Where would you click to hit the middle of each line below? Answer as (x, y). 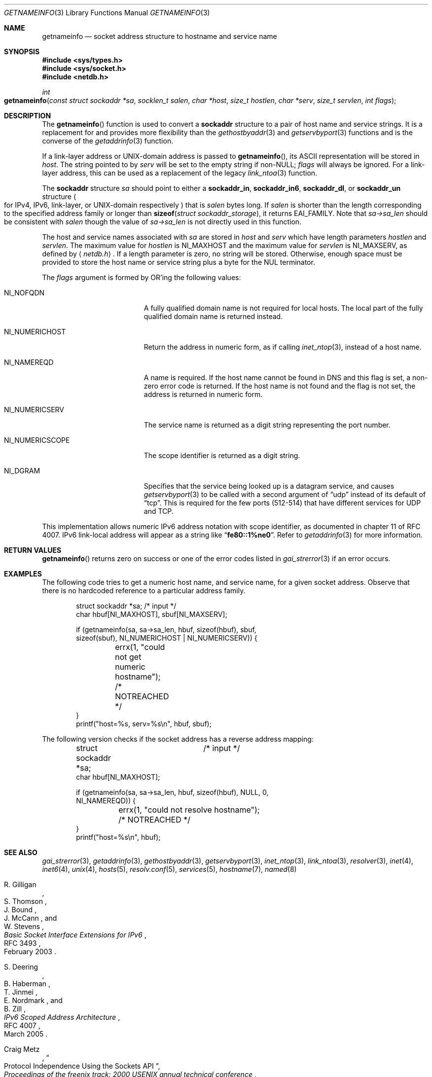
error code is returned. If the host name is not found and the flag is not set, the (288, 386)
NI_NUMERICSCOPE (37, 440)
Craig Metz (22, 1049)
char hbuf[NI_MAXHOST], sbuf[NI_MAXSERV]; (152, 614)
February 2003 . (30, 951)
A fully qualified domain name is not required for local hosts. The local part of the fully (283, 308)
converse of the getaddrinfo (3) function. (108, 141)
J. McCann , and (31, 918)
